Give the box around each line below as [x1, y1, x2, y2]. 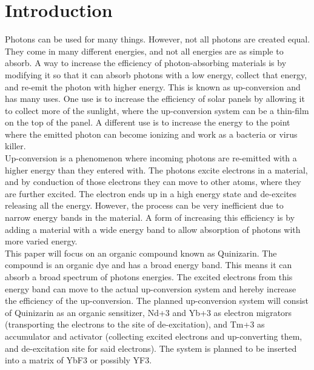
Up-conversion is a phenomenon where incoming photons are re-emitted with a [5, 152, 297, 164]
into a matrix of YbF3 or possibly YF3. [5, 354, 152, 366]
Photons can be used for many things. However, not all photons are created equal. [5, 33, 310, 45]
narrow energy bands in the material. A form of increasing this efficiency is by [5, 211, 295, 224]
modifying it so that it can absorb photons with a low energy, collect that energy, [5, 68, 307, 81]
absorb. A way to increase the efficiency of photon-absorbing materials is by [5, 56, 287, 69]
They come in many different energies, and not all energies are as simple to [5, 44, 284, 57]
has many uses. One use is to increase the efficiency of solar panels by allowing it [5, 92, 305, 105]
